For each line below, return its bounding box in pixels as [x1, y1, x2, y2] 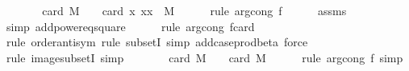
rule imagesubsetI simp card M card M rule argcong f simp [6, 49, 403, 65]
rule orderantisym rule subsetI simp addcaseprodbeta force [6, 34, 308, 50]
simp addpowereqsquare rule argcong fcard [6, 18, 255, 34]
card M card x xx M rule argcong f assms [42, 2, 347, 18]
